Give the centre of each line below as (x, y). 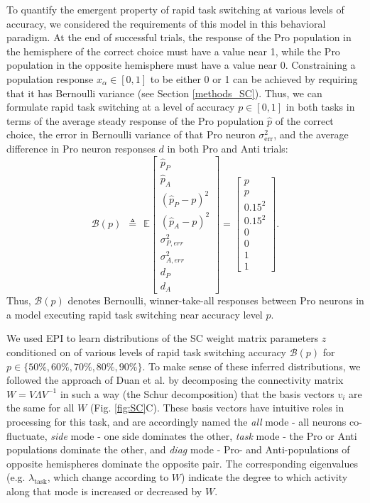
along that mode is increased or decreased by (104, 491)
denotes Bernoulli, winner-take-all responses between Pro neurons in (216, 300)
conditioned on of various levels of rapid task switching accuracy (146, 352)
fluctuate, (27, 435)
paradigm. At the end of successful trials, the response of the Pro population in (179, 37)
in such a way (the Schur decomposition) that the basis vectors (197, 393)
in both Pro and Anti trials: (228, 148)
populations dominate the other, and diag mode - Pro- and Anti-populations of (178, 449)
